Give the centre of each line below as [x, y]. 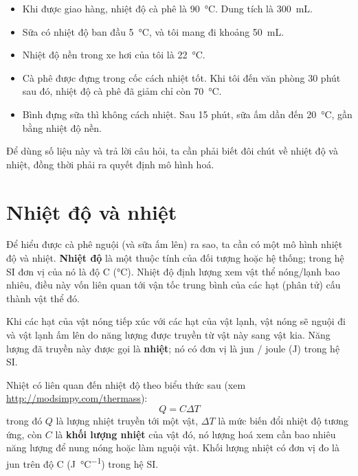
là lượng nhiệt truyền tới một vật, [127, 420]
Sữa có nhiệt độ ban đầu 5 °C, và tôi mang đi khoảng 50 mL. [153, 31]
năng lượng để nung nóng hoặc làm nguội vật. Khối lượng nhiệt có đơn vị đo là [173, 447]
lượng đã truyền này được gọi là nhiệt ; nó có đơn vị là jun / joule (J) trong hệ [173, 348]
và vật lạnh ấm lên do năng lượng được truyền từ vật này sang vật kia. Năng [168, 335]
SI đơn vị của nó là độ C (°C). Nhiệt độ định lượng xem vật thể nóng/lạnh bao [173, 271]
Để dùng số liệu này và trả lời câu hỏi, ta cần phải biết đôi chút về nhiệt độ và [172, 151]
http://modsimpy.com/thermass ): [77, 398]
